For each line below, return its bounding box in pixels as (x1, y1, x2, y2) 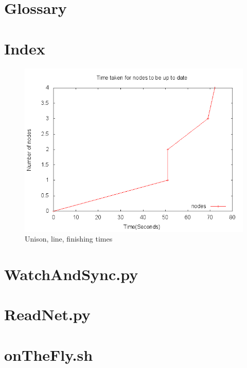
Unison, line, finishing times (25, 233, 113, 244)
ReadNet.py (4, 304, 91, 325)
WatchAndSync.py (4, 263, 138, 284)
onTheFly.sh (4, 344, 93, 365)
